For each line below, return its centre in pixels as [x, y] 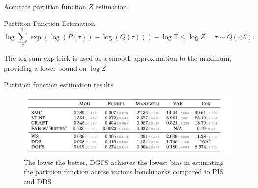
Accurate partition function [45, 6]
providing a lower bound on [45, 67]
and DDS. [39, 181]
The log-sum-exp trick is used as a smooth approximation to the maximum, [118, 58]
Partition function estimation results [59, 84]
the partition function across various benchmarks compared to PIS [124, 172]
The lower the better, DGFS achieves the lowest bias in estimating [124, 162]
